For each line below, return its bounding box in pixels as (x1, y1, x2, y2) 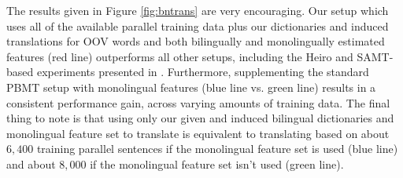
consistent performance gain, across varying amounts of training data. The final (6, 94, 390, 111)
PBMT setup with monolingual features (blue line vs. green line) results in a (6, 78, 376, 95)
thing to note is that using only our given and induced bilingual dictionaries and (6, 110, 394, 126)
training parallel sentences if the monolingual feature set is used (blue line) (36, 140, 398, 157)
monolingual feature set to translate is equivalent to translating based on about (6, 125, 390, 141)
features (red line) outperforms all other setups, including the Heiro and (6, 48, 353, 64)
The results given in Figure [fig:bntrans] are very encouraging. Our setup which (6, 2, 389, 18)
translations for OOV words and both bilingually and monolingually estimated (6, 33, 385, 49)
